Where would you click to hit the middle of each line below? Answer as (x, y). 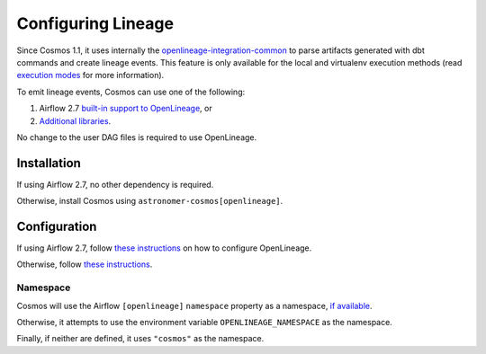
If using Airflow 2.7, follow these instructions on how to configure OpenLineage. (164, 248)
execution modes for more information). (90, 75)
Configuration (57, 226)
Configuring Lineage (95, 23)
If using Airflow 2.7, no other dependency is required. (115, 184)
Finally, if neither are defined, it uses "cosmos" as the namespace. (140, 339)
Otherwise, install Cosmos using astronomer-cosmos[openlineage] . (150, 201)
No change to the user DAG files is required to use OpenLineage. (137, 137)
